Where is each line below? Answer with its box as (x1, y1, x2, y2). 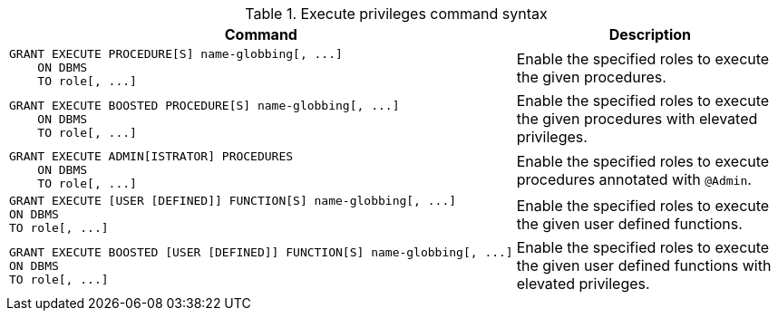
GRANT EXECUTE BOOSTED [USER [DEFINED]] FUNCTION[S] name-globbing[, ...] (9, 245, 513, 259)
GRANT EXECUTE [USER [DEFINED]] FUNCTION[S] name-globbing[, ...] (9, 194, 457, 207)
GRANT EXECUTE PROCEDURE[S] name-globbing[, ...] (9, 47, 343, 61)
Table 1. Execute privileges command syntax (245, 5, 548, 23)
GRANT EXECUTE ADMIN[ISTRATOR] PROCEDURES (9, 149, 294, 163)
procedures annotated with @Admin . (516, 169, 752, 188)
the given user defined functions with (516, 256, 772, 275)
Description (608, 25, 692, 43)
